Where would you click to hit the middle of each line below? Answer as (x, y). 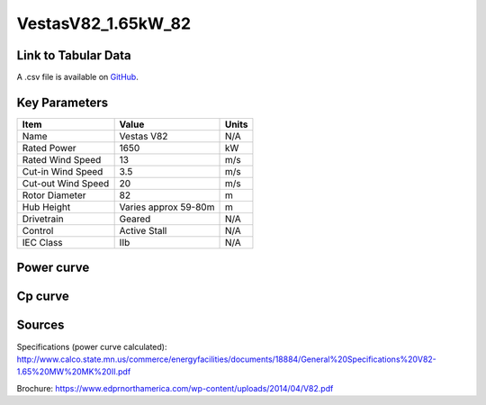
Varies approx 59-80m (167, 207)
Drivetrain (43, 219)
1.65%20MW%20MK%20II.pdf (74, 372)
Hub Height (46, 207)
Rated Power (49, 148)
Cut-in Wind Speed (63, 171)
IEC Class (42, 242)
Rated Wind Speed (62, 159)
